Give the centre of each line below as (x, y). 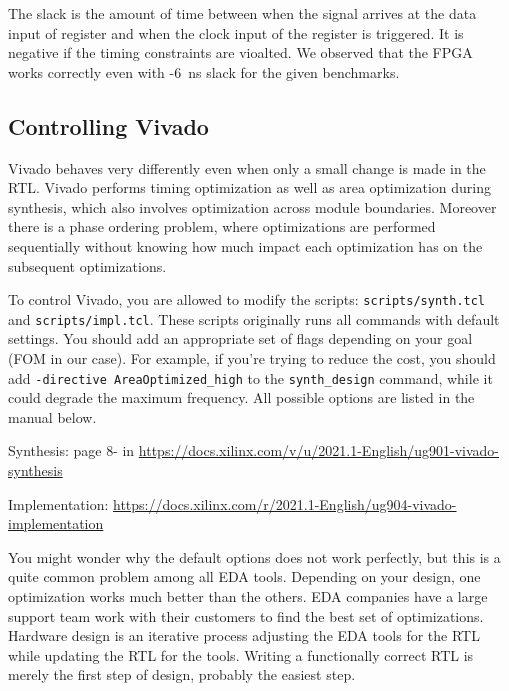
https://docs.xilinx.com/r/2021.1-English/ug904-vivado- (285, 503)
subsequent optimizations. (87, 265)
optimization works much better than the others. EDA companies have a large (248, 596)
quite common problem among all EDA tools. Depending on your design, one (244, 576)
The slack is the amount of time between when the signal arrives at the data (242, 13)
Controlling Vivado (108, 125)
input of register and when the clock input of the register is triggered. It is (236, 32)
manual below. (52, 416)
